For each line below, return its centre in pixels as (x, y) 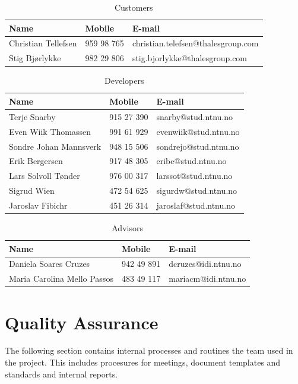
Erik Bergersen (36, 161)
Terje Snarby (32, 116)
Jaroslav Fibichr (38, 205)
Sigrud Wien (32, 191)
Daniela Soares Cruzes (50, 264)
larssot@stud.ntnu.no (194, 176)
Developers (124, 81)
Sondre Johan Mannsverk (55, 146)
